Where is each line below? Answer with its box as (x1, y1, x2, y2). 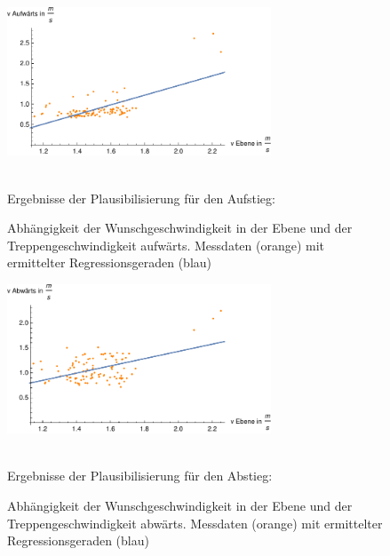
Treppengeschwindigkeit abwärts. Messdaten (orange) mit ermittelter (7, 513, 383, 532)
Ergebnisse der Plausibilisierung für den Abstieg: (7, 466, 273, 485)
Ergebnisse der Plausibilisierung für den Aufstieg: (7, 188, 275, 207)
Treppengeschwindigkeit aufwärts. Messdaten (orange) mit (7, 235, 325, 254)
